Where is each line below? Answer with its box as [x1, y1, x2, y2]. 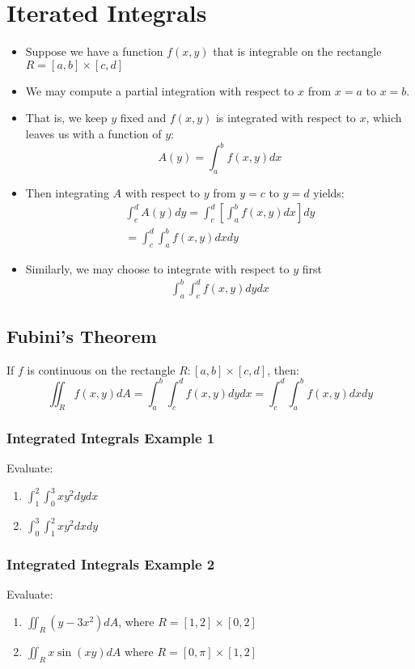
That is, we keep [25, 109, 108, 126]
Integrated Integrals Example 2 [6, 554, 215, 574]
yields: [313, 184, 345, 201]
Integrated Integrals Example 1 [6, 427, 215, 447]
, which [366, 109, 402, 126]
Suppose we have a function [25, 43, 163, 60]
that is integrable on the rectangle [213, 43, 382, 60]
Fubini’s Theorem [6, 324, 157, 349]
